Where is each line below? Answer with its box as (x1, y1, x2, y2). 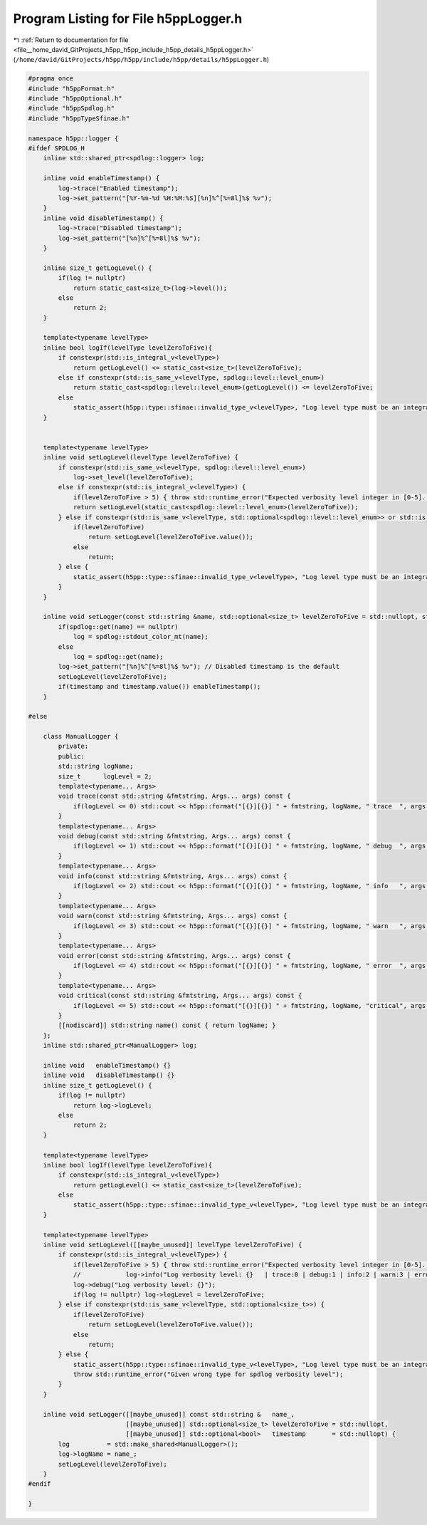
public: (58, 752, 85, 760)
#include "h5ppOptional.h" (28, 95, 122, 103)
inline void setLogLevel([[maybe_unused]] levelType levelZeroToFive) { (43, 1241, 302, 1249)
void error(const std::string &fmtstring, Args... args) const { (58, 952, 291, 959)
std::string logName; (58, 762, 134, 771)
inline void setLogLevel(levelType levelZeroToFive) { (43, 453, 238, 462)
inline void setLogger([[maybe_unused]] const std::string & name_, (43, 1410, 295, 1418)
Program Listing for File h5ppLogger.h (13, 11, 243, 26)
